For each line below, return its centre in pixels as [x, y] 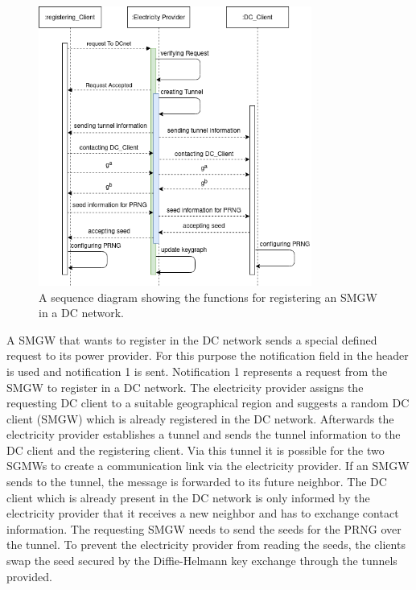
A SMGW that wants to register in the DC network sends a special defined [192, 339]
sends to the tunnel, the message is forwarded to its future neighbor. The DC [197, 482]
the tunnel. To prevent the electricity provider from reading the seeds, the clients [206, 545]
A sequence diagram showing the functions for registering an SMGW [208, 297]
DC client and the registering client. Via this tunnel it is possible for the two [196, 450]
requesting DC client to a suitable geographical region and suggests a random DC [208, 403]
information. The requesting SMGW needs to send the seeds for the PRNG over [204, 528]
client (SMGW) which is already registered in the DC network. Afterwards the [200, 418]
